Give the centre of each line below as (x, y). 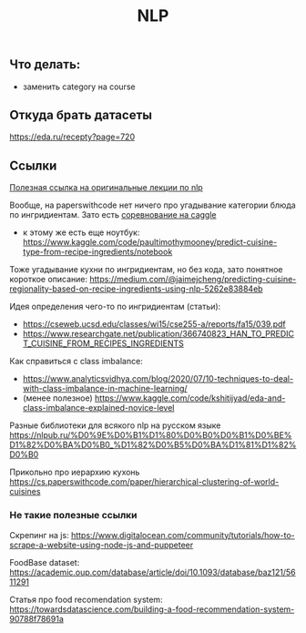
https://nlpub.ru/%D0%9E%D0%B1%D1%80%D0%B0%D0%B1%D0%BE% (151, 435)
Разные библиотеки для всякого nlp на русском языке (115, 425)
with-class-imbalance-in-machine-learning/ (105, 389)
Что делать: (45, 65)
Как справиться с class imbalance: (76, 362)
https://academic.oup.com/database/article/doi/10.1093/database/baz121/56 (153, 572)
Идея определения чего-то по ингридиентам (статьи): (115, 307)
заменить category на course (79, 87)
